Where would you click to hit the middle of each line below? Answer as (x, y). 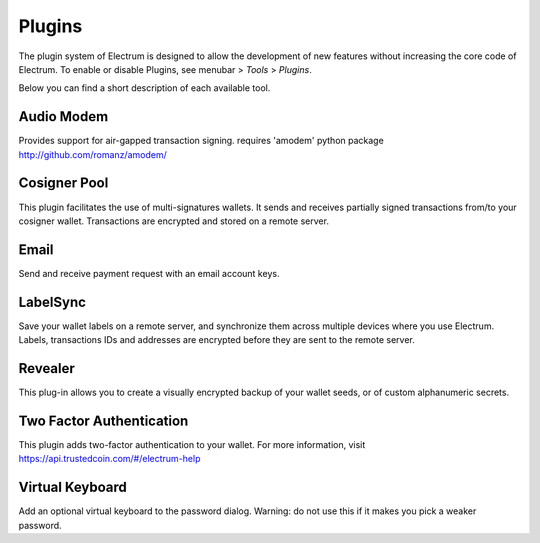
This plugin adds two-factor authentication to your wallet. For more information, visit (192, 444)
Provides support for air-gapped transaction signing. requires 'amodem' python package (201, 141)
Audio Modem (63, 116)
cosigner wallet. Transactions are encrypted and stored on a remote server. (174, 221)
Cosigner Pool (63, 183)
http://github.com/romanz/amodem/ (92, 154)
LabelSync (52, 301)
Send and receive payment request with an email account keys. (149, 273)
